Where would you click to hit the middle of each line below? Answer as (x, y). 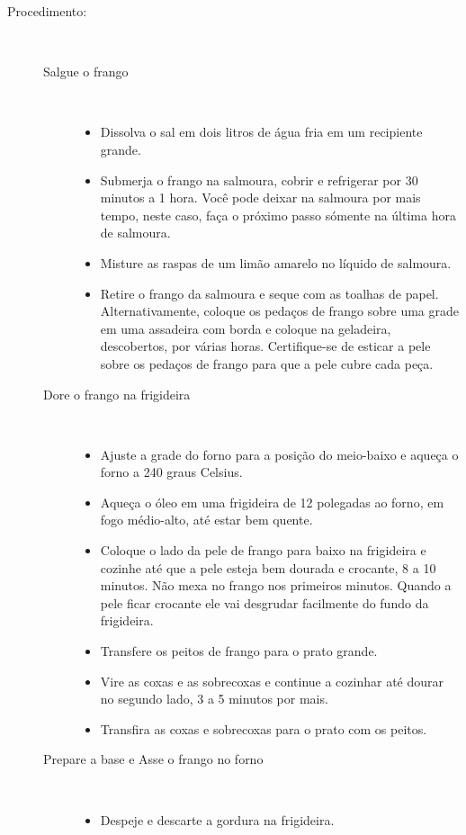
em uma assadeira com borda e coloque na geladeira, (246, 328)
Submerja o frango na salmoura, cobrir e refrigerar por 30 (259, 180)
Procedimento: (47, 11)
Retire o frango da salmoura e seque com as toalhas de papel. (269, 293)
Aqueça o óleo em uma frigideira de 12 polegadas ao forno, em (272, 502)
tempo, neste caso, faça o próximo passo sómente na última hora (278, 215)
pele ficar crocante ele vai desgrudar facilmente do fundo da (264, 602)
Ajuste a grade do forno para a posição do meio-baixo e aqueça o (279, 454)
